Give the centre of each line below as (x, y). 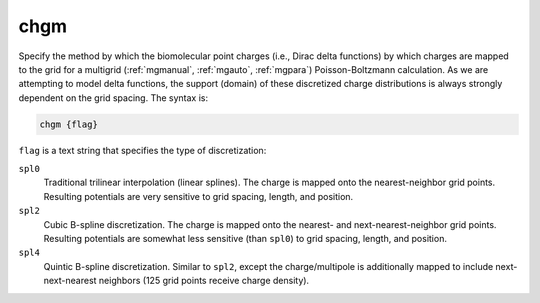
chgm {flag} (69, 124)
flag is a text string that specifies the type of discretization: (142, 150)
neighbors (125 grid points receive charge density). (204, 281)
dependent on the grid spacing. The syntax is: (113, 97)
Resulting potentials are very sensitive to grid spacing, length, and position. (198, 196)
